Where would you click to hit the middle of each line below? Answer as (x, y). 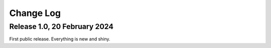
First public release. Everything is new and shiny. (60, 39)
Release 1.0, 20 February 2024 (61, 26)
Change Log (35, 13)
